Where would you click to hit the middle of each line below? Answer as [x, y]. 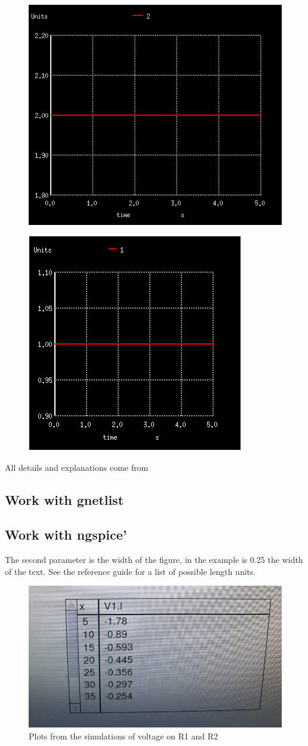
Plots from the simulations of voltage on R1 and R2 [124, 736]
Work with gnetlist [64, 499]
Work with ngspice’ [66, 535]
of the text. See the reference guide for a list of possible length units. [130, 571]
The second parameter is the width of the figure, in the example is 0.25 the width [154, 560]
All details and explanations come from [77, 467]
